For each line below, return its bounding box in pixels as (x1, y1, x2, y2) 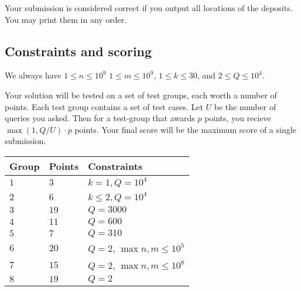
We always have (5, 69, 61, 81)
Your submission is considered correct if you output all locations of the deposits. (5, 2, 293, 13)
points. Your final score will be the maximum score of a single (74, 123, 296, 135)
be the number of (214, 100, 276, 112)
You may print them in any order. (5, 13, 127, 25)
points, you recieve (204, 112, 271, 124)
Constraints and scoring (5, 42, 152, 60)
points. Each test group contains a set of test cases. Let (5, 100, 203, 112)
